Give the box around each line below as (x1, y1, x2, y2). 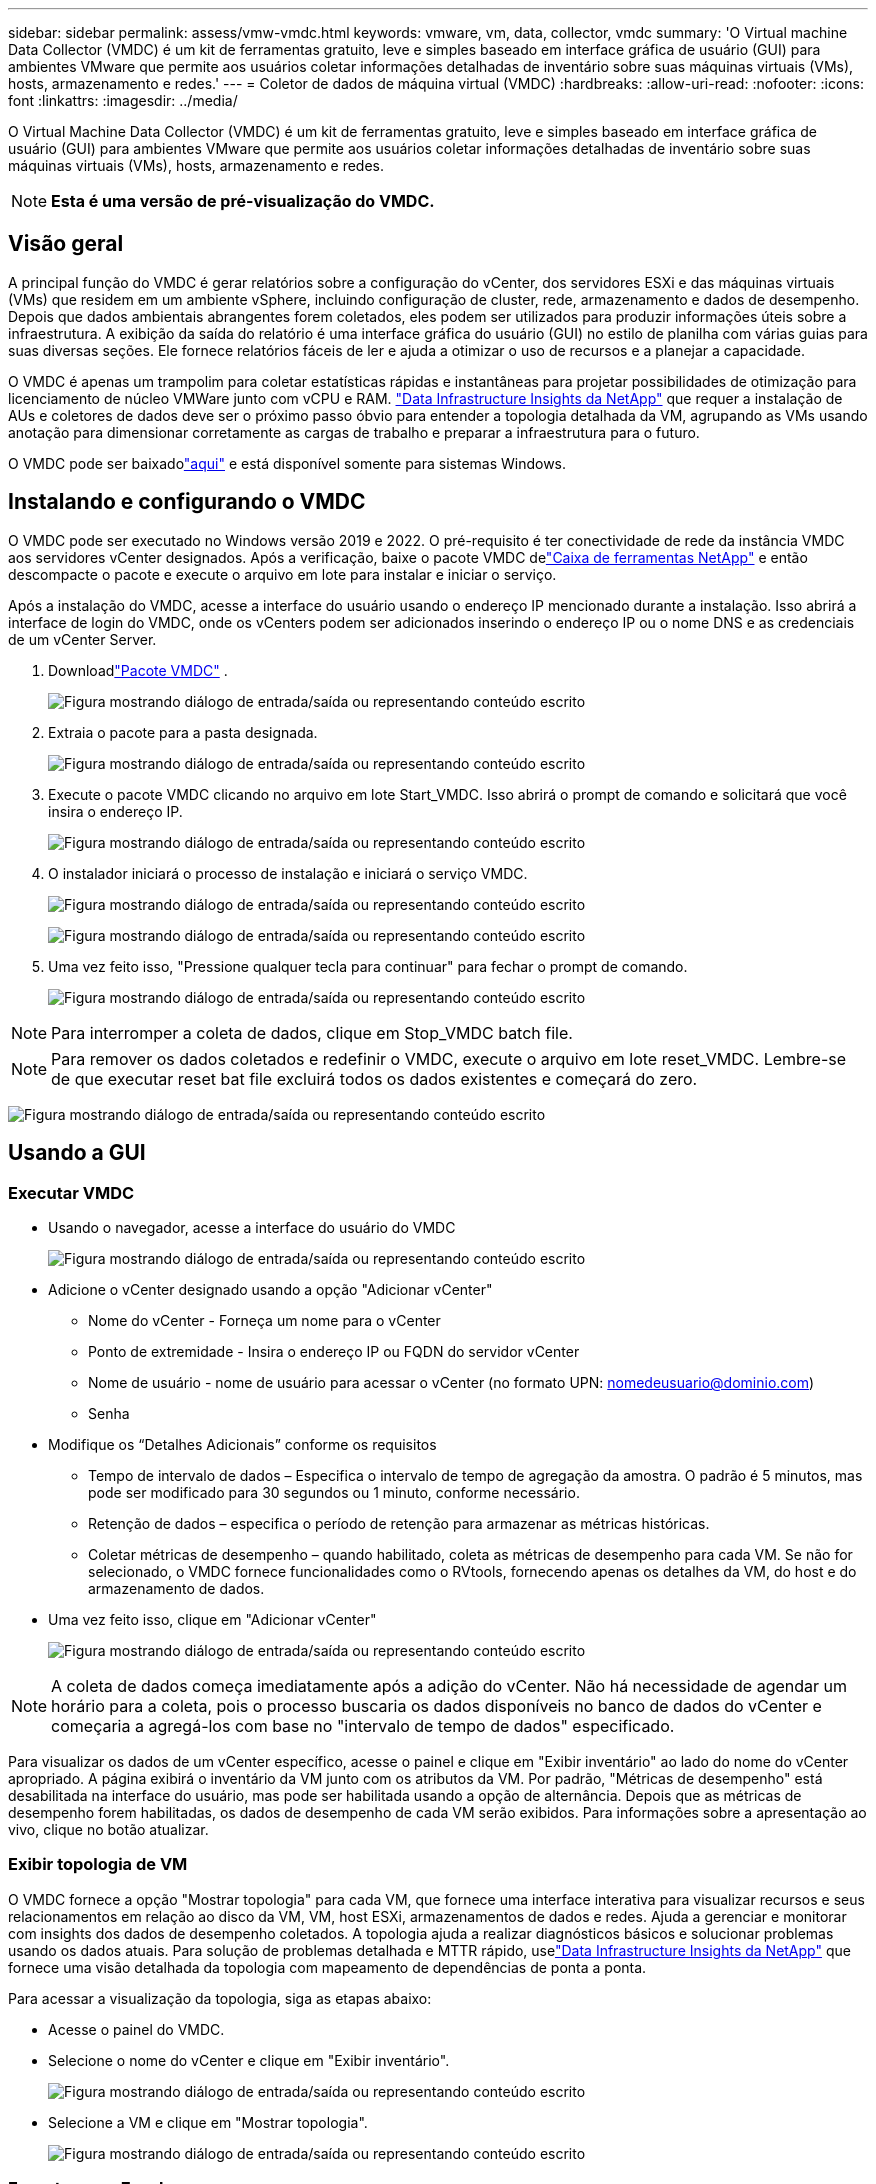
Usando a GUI (8, 1140, 146, 1166)
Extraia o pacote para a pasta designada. (48, 723, 318, 741)
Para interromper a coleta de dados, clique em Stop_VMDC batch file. (51, 1022, 573, 1043)
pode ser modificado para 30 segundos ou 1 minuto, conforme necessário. (88, 1483, 580, 1501)
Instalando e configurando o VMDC (8, 489, 366, 515)
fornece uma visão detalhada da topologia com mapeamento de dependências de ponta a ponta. (8, 1958, 647, 1976)
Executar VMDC (8, 1182, 135, 1203)
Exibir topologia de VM (8, 1854, 188, 1875)
